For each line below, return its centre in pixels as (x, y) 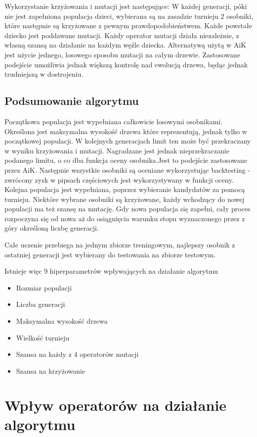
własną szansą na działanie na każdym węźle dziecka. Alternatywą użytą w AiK (126, 45)
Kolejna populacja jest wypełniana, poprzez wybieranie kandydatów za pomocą (125, 189)
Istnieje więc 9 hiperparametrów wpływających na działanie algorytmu (111, 271)
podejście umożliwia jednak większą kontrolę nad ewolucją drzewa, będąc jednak (126, 64)
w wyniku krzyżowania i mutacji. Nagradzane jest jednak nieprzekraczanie (117, 150)
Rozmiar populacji (44, 287)
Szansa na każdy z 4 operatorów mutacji (77, 354)
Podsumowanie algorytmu (72, 101)
